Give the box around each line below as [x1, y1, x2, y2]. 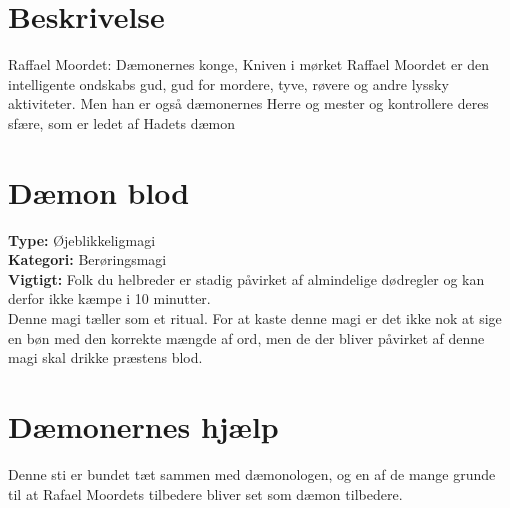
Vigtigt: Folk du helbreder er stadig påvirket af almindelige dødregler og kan [8, 268, 485, 289]
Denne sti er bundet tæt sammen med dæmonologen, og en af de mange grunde [8, 463, 496, 484]
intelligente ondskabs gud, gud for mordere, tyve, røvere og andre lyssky [8, 73, 449, 94]
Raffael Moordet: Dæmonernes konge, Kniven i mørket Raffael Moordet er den [8, 54, 490, 75]
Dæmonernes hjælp [8, 405, 279, 446]
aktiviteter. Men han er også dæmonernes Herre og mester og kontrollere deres [8, 93, 489, 114]
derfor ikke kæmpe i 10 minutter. [8, 288, 211, 309]
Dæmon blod [8, 171, 190, 212]
